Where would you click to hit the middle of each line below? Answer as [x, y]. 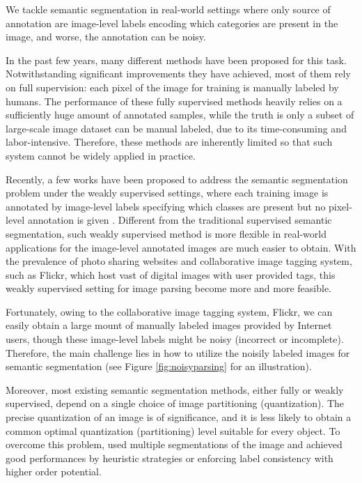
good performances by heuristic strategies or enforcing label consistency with [170, 458]
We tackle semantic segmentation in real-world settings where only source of [168, 9]
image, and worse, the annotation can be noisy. [106, 37]
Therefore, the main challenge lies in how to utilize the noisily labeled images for [178, 352]
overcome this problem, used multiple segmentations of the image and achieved [174, 444]
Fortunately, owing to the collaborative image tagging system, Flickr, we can [169, 311]
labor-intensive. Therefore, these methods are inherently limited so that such [169, 142]
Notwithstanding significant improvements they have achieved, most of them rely [178, 74]
